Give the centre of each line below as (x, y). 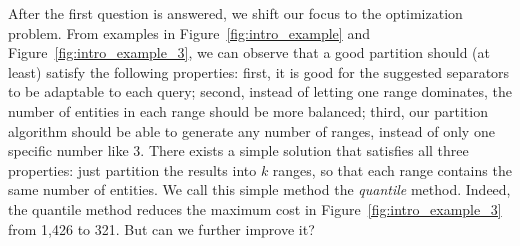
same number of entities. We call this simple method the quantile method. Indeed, (259, 189)
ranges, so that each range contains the (392, 169)
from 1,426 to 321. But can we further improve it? (161, 228)
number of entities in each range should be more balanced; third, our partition (248, 110)
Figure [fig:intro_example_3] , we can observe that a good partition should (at (249, 52)
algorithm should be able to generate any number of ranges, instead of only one (251, 130)
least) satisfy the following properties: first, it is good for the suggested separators (259, 71)
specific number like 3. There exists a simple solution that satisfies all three (238, 150)
